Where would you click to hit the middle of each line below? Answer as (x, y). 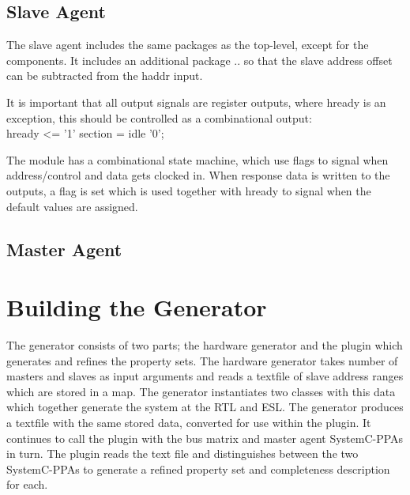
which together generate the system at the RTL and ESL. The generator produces (205, 407)
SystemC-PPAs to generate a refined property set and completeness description (198, 469)
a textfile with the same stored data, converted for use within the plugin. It (189, 423)
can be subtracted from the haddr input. (105, 76)
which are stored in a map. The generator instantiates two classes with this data (201, 391)
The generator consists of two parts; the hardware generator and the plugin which (205, 345)
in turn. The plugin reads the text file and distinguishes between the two (182, 453)
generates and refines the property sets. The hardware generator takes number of (202, 360)
